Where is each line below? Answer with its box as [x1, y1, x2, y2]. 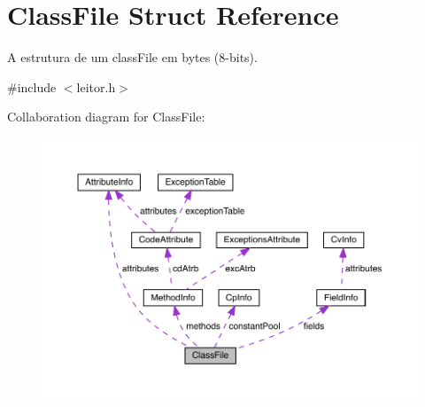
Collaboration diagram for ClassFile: [7, 107, 205, 126]
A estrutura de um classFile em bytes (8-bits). [7, 48, 258, 67]
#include [7, 77, 57, 96]
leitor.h [76, 77, 116, 96]
